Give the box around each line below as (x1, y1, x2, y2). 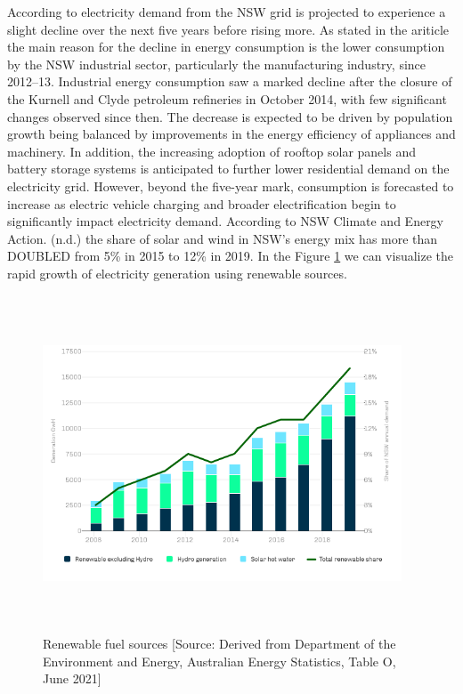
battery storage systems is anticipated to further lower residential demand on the (7, 159, 450, 178)
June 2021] (43, 669, 102, 688)
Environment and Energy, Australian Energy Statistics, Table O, (43, 651, 396, 670)
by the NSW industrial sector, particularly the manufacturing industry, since (7, 54, 426, 73)
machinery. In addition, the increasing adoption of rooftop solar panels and (7, 141, 416, 160)
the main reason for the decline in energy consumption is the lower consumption (7, 37, 445, 56)
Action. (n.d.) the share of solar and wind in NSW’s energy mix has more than (7, 229, 438, 247)
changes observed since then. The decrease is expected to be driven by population (7, 107, 453, 125)
